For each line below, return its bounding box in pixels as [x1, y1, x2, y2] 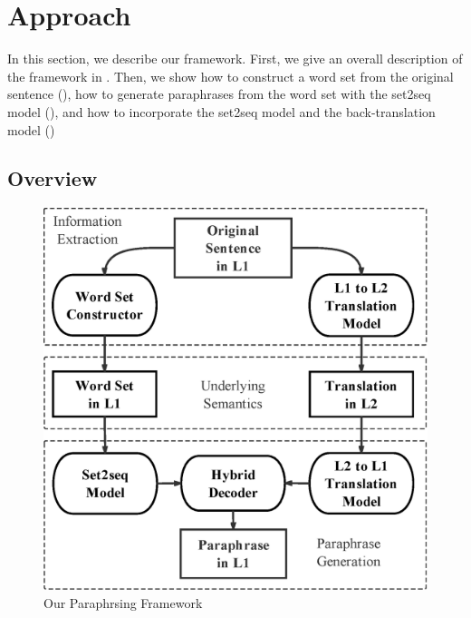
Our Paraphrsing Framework [43, 593, 203, 612]
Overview [7, 164, 98, 192]
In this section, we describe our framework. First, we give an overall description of [7, 49, 463, 68]
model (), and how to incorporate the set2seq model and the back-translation [7, 102, 436, 121]
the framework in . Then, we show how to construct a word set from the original [7, 66, 454, 85]
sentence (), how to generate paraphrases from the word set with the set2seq [7, 84, 431, 103]
